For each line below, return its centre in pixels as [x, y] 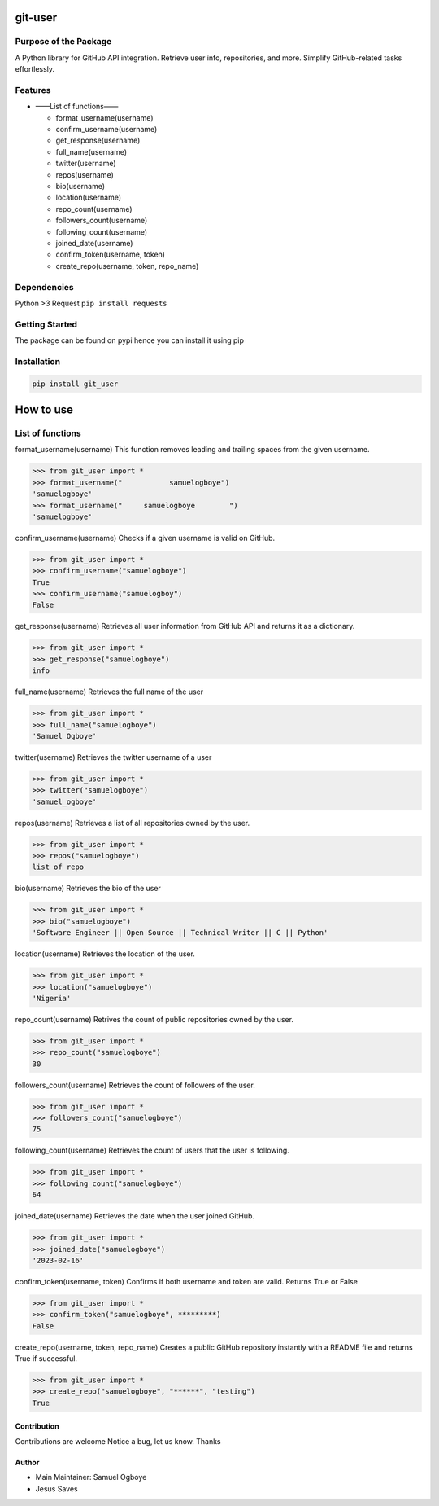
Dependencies [45, 287]
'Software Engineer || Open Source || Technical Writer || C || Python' [180, 933]
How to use [44, 410]
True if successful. [46, 1359]
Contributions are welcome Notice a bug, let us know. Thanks [118, 1441]
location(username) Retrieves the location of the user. [105, 954]
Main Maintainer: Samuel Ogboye [91, 1477]
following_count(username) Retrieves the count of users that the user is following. [152, 1150]
